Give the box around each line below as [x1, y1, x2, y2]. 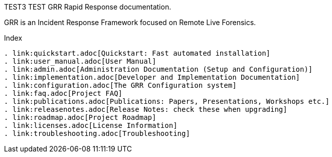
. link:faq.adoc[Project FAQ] [4, 89, 123, 97]
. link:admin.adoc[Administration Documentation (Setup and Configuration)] [4, 65, 313, 73]
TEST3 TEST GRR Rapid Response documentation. [4, 3, 172, 11]
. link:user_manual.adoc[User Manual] [4, 57, 156, 65]
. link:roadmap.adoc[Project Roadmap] [4, 113, 156, 121]
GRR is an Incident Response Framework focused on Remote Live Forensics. [4, 18, 256, 27]
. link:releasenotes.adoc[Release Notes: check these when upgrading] [4, 105, 287, 113]
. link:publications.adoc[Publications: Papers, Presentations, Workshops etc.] [4, 97, 330, 105]
